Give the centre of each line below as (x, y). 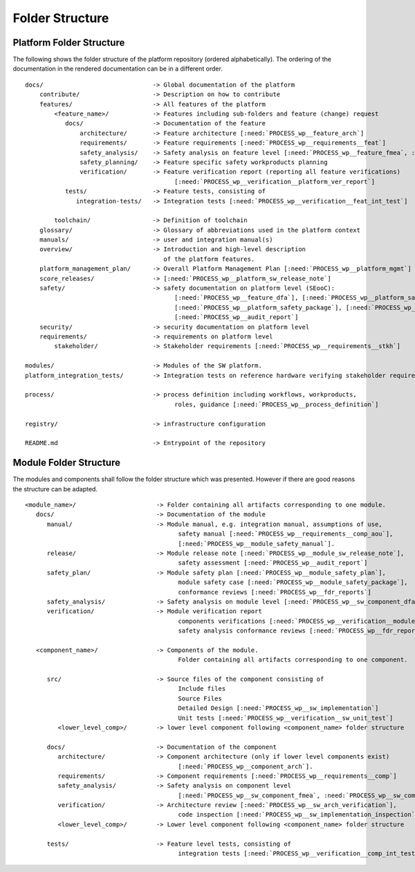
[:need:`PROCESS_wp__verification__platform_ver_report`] (275, 181)
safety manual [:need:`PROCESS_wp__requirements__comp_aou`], (286, 534)
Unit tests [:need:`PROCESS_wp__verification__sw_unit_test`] (286, 718)
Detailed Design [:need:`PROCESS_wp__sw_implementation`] (278, 708)
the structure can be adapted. (55, 489)
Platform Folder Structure (69, 43)
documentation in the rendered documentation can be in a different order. (118, 69)
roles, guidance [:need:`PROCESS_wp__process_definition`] (276, 404)
